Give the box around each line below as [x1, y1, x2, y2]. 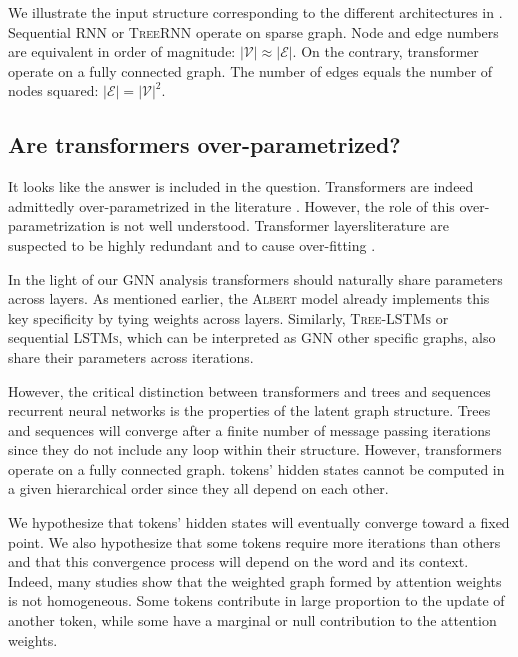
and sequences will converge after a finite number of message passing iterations [8, 419, 491, 440]
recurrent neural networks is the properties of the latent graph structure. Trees [8, 400, 491, 421]
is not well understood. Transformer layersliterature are [109, 215, 449, 236]
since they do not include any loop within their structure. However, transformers [8, 439, 502, 460]
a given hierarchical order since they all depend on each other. [8, 478, 389, 499]
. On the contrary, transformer [292, 41, 479, 62]
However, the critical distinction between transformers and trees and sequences [8, 380, 491, 401]
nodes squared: [8, 80, 99, 101]
